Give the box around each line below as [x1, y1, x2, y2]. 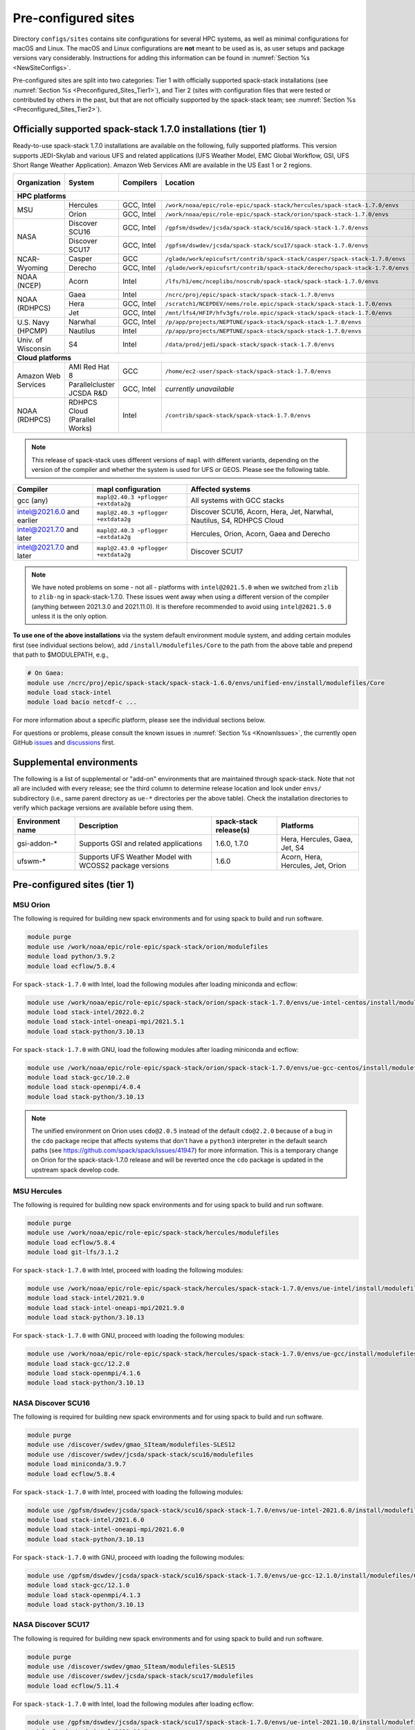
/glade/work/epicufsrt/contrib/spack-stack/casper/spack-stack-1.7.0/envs [165, 255, 406, 262]
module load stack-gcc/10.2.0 [27, 1073, 130, 1082]
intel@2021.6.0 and [17, 507, 80, 516]
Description [78, 821, 119, 830]
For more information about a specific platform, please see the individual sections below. [12, 716, 266, 725]
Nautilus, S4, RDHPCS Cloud [190, 516, 284, 525]
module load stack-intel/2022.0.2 [27, 1008, 145, 1016]
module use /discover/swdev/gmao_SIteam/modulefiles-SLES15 [27, 1663, 236, 1670]
